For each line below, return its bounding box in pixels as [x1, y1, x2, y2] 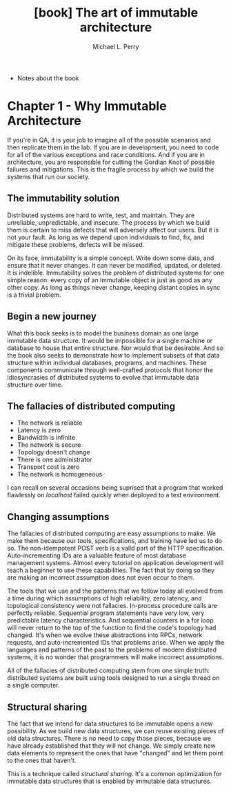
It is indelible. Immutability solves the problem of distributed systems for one [7, 268, 224, 277]
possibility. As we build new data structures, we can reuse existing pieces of [7, 726, 224, 735]
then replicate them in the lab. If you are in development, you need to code [7, 143, 219, 151]
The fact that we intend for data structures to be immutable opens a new [7, 719, 213, 728]
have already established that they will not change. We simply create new [7, 742, 216, 750]
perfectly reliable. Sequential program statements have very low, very [7, 609, 205, 617]
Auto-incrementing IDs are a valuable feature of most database [7, 551, 186, 560]
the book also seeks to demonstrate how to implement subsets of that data [7, 351, 220, 359]
